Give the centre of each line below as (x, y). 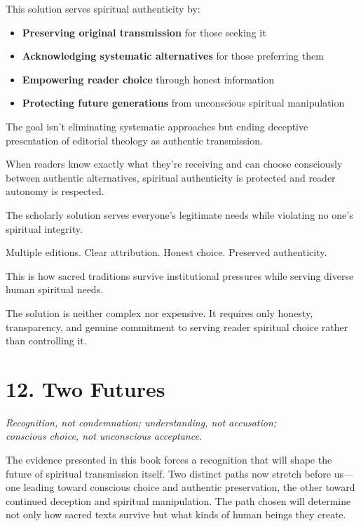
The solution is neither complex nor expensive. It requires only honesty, (159, 312)
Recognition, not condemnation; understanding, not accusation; (141, 422)
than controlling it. (46, 340)
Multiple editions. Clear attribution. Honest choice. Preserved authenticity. (166, 252)
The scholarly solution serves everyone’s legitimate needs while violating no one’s (179, 214)
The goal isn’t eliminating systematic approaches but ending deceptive (157, 126)
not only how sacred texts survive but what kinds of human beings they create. (176, 514)
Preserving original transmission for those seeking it (144, 32)
